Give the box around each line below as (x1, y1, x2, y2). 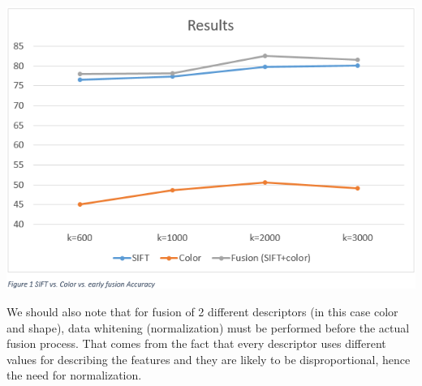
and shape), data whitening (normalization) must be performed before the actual (6, 319, 410, 336)
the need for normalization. (6, 367, 142, 384)
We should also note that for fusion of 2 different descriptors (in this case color (6, 303, 398, 320)
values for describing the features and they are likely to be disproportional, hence (6, 350, 411, 367)
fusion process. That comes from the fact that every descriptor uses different (6, 335, 386, 352)
